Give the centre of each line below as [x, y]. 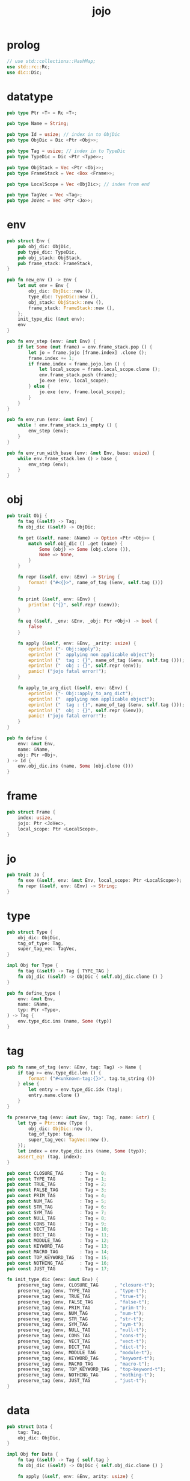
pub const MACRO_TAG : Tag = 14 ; [58, 1251]
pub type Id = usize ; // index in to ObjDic [63, 135]
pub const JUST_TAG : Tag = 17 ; [58, 1269]
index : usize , [35, 818]
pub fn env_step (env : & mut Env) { [51, 342]
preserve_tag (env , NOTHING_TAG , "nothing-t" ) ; [86, 1375]
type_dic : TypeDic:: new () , [63, 297]
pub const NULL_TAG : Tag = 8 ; [57, 1218]
